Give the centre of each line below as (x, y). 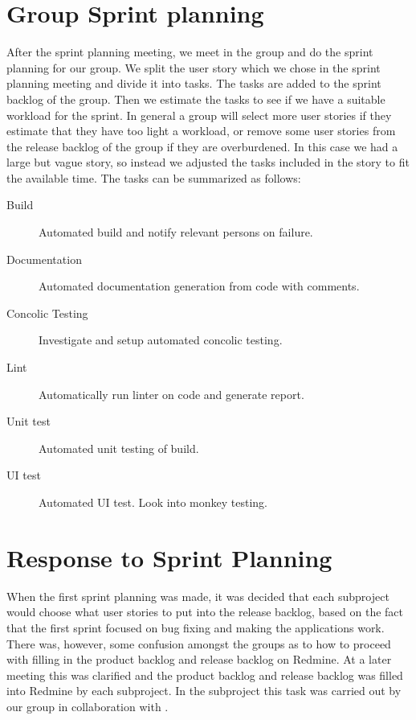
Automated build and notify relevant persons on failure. (176, 232)
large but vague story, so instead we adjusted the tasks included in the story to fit (208, 162)
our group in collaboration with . (88, 706)
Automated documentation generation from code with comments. (199, 286)
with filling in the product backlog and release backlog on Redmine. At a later (199, 659)
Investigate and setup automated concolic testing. (161, 340)
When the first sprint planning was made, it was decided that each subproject (198, 596)
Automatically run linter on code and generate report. (171, 394)
